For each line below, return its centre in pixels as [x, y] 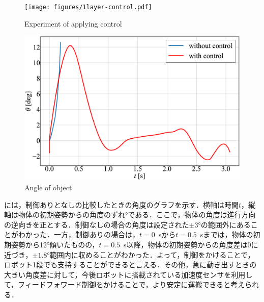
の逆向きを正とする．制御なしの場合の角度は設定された [97, 224]
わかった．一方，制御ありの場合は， [79, 234]
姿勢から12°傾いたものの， [55, 245]
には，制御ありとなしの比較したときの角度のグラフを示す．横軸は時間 [122, 204]
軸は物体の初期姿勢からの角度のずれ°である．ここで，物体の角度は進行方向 [130, 215]
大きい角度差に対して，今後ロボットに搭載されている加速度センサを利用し [128, 274]
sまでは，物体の [227, 234]
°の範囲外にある [224, 224]
